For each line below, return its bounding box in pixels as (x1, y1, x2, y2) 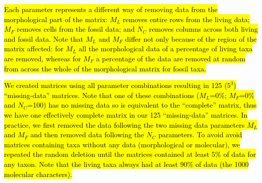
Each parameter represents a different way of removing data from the (4, 4, 218, 14)
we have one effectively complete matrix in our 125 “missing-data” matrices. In (4, 109, 248, 120)
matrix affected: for (4, 43, 63, 54)
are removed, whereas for (4, 53, 81, 63)
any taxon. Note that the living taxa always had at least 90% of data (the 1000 (4, 158, 249, 169)
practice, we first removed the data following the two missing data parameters (4, 119, 245, 130)
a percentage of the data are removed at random (96, 53, 246, 63)
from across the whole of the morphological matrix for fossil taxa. (4, 63, 207, 73)
